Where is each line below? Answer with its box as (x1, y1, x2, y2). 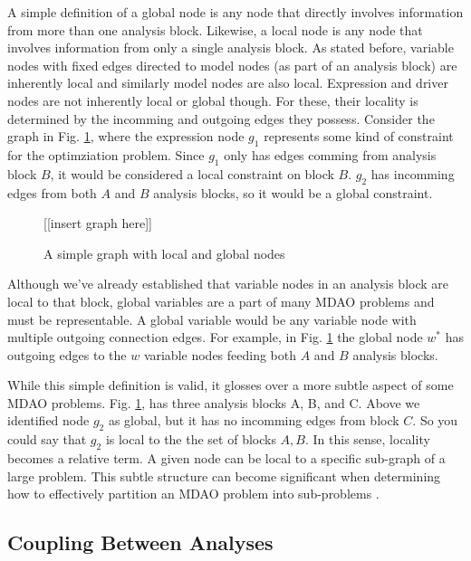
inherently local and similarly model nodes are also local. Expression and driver (7, 73, 448, 92)
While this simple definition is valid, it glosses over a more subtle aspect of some (7, 376, 454, 395)
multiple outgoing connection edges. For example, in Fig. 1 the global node (7, 328, 423, 347)
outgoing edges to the (7, 345, 127, 364)
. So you (412, 411, 458, 430)
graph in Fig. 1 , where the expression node (7, 127, 245, 146)
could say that (7, 430, 87, 449)
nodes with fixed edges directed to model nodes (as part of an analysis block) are (7, 55, 457, 74)
